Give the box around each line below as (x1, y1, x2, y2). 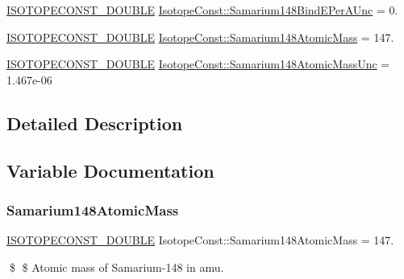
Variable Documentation (6, 158, 214, 183)
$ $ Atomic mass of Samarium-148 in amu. (9, 258, 224, 275)
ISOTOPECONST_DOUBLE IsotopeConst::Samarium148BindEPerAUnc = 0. (6, 2, 398, 18)
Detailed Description (6, 110, 183, 135)
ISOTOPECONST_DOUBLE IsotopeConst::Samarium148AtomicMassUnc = (6, 55, 390, 72)
